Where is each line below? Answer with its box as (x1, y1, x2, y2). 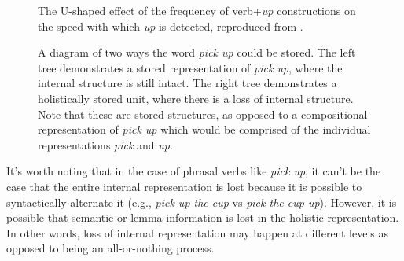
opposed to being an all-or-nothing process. (6, 240, 215, 256)
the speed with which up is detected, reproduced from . (38, 17, 303, 34)
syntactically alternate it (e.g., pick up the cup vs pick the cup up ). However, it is (6, 193, 397, 210)
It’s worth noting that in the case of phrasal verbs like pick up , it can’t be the (6, 163, 381, 179)
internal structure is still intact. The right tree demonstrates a (38, 75, 337, 91)
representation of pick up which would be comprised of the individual (38, 121, 371, 138)
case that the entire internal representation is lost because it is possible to (6, 178, 362, 194)
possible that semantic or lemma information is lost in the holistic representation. (6, 209, 399, 226)
